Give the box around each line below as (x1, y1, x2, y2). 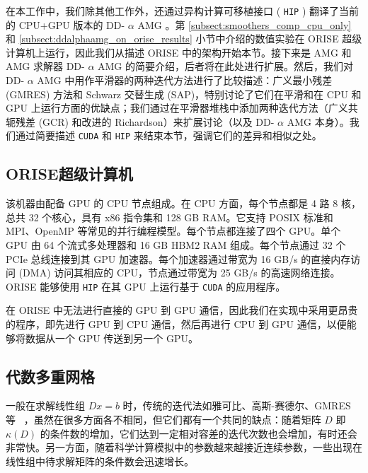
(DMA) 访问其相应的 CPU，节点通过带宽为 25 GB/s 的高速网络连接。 (18, 265, 340, 280)
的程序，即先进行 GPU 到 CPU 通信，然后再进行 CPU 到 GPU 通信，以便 (6, 317, 347, 332)
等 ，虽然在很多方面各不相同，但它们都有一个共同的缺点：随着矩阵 (6, 412, 321, 427)
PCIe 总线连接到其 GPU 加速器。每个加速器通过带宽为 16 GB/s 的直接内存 (6, 251, 351, 266)
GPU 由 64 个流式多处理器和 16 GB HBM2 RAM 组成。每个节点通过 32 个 (6, 238, 346, 252)
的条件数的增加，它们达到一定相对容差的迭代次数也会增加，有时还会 (40, 426, 357, 440)
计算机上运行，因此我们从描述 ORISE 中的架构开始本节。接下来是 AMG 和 (6, 45, 352, 59)
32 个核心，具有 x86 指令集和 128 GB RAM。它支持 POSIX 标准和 (28, 209, 333, 224)
